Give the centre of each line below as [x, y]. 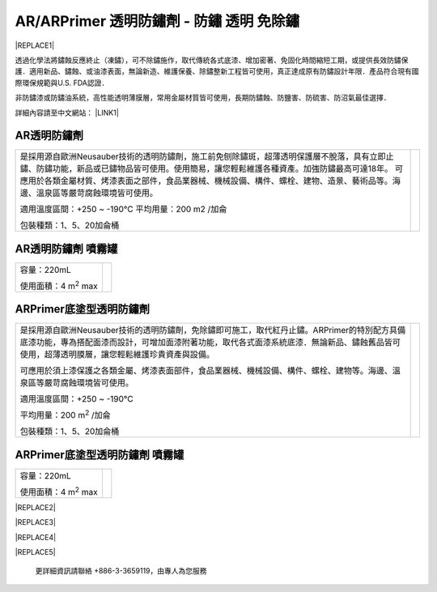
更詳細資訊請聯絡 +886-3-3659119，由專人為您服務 [121, 570]
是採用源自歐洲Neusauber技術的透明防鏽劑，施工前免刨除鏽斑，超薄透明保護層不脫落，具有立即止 [207, 156]
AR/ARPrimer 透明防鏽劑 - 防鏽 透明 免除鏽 [157, 21]
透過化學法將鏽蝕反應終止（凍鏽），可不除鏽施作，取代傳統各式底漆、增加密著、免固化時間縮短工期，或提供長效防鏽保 [212, 60]
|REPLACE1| [35, 45]
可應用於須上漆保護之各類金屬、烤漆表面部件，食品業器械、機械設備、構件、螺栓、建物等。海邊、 [206, 371]
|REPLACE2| [35, 507]
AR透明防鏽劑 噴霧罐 [66, 248]
